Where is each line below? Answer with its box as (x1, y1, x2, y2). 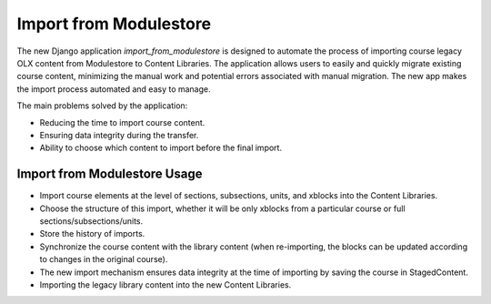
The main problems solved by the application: (16, 100, 188, 111)
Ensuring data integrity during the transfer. (39, 129, 199, 140)
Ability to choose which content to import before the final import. (39, 142, 282, 154)
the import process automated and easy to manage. (16, 83, 211, 95)
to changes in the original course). (39, 254, 168, 265)
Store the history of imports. (39, 228, 145, 239)
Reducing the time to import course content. (39, 117, 205, 127)
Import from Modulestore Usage (16, 167, 203, 182)
